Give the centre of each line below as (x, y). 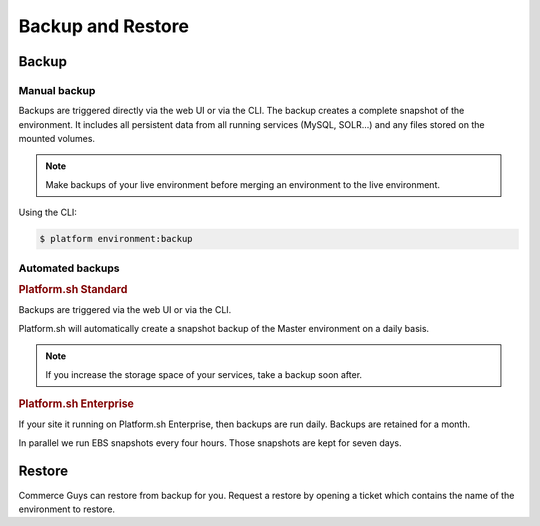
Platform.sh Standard (73, 290)
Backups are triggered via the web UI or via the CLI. (125, 310)
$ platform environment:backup (116, 239)
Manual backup (57, 90)
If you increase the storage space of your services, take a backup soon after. (204, 374)
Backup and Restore (104, 26)
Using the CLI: (47, 212)
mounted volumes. (56, 139)
